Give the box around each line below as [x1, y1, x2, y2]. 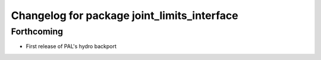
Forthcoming [11, 26, 64, 37]
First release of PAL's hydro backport [26, 43, 117, 50]
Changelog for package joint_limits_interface [11, 9, 238, 22]
